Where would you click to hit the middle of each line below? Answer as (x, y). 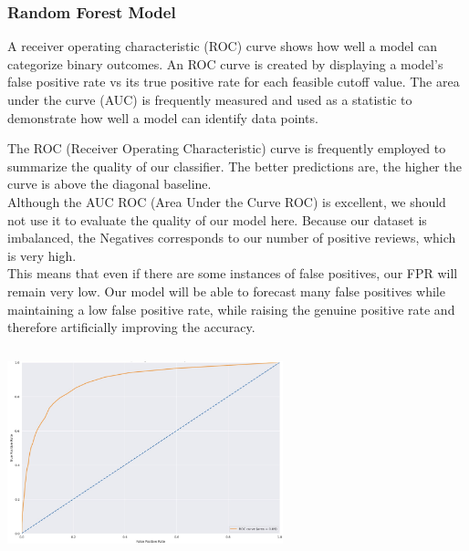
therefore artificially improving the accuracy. (131, 327)
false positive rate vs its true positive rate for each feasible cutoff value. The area (234, 82)
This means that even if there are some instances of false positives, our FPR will (233, 273)
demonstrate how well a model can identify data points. (163, 117)
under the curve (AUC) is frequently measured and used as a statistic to (210, 99)
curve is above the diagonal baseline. (109, 184)
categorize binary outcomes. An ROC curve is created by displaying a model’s (225, 63)
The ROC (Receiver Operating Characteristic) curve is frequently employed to (227, 148)
